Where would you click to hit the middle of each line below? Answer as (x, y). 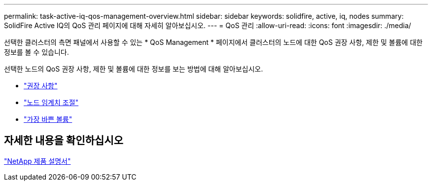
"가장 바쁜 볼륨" (48, 119)
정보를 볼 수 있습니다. (36, 52)
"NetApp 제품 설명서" (37, 161)
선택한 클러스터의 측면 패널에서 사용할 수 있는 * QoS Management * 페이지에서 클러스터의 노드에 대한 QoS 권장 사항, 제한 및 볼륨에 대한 (213, 42)
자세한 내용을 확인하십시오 (64, 141)
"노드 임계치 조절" (51, 102)
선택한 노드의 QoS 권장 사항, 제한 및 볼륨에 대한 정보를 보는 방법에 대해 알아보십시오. (134, 69)
